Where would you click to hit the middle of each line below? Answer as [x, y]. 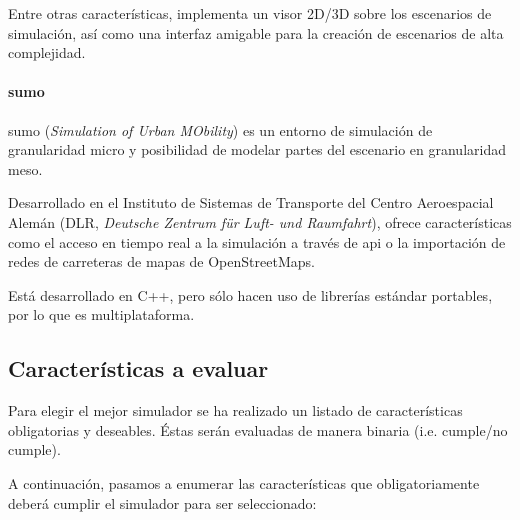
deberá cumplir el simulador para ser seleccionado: [162, 502]
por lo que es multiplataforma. [101, 314]
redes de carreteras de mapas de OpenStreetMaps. [161, 261]
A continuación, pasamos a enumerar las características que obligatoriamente [244, 482]
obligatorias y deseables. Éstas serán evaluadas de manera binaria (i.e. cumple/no [258, 429]
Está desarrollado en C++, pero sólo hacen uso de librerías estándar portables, [250, 294]
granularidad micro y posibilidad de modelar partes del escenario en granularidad [257, 149]
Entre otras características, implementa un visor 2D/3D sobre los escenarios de [250, 13]
